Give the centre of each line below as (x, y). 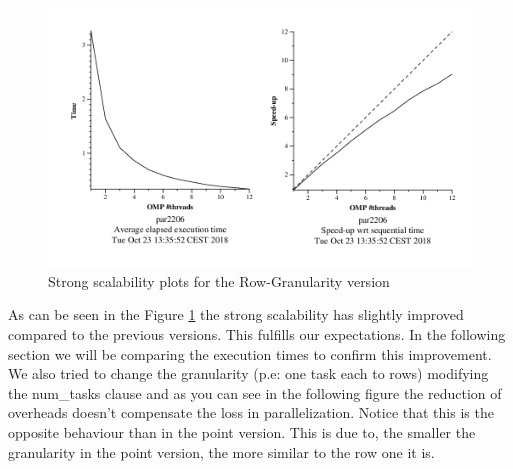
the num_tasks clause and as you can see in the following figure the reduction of (255, 392)
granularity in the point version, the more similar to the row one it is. (221, 451)
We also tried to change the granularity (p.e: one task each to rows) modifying (248, 373)
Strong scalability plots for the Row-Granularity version (219, 280)
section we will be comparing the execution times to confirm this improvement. (250, 353)
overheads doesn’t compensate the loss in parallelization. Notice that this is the (251, 412)
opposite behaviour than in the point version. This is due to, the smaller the (242, 431)
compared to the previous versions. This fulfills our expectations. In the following (257, 333)
